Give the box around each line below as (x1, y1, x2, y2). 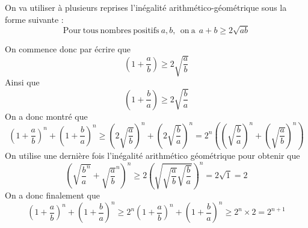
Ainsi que (5, 76, 40, 88)
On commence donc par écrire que (5, 43, 131, 55)
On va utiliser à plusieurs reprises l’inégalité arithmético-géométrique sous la (5, 1, 287, 13)
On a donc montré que (5, 109, 88, 122)
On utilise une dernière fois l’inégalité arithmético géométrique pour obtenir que (5, 149, 300, 162)
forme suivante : (5, 13, 64, 25)
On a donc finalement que (5, 189, 100, 202)
